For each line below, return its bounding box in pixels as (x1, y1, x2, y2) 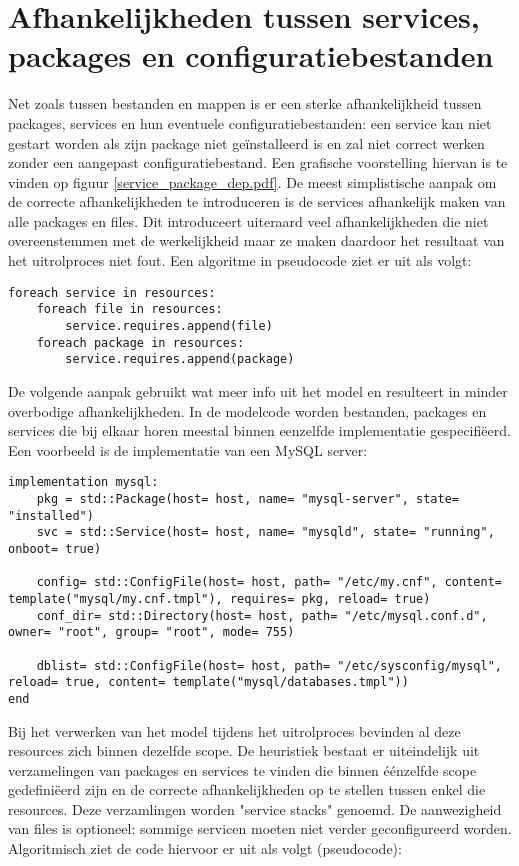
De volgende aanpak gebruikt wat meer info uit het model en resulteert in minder (8, 380, 508, 401)
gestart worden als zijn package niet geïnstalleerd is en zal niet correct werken (8, 132, 485, 153)
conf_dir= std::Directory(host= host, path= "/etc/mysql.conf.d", (36, 608, 488, 623)
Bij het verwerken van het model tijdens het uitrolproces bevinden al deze (8, 720, 461, 741)
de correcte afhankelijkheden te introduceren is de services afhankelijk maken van (8, 191, 506, 212)
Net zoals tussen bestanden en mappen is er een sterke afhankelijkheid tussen (8, 93, 482, 114)
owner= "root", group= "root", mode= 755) (8, 625, 295, 640)
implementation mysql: (8, 475, 159, 490)
